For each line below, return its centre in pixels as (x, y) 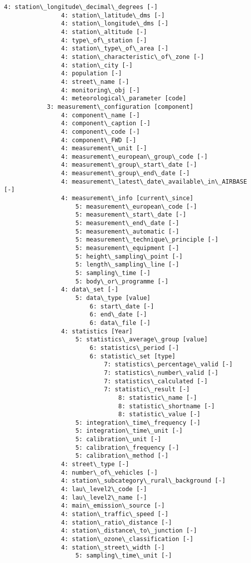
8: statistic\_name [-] (158, 398)
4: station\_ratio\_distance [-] (117, 522)
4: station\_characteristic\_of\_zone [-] (132, 57)
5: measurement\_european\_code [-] (136, 206)
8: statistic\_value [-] (159, 415)
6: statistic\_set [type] (132, 356)
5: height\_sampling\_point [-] (129, 256)
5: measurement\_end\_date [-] (127, 223)
